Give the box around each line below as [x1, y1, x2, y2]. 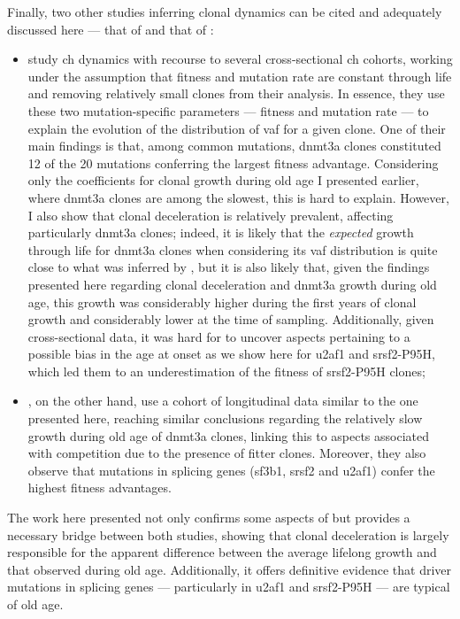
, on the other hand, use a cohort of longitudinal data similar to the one [27, 391, 418, 410]
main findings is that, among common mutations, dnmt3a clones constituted [27, 136, 441, 155]
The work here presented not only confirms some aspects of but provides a [7, 508, 410, 527]
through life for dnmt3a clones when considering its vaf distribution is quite [27, 240, 438, 259]
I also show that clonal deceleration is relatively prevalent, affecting [27, 205, 394, 224]
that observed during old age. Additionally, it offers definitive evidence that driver [7, 560, 452, 578]
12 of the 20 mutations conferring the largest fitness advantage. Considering [27, 153, 439, 172]
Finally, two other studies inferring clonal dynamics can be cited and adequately [7, 3, 442, 20]
